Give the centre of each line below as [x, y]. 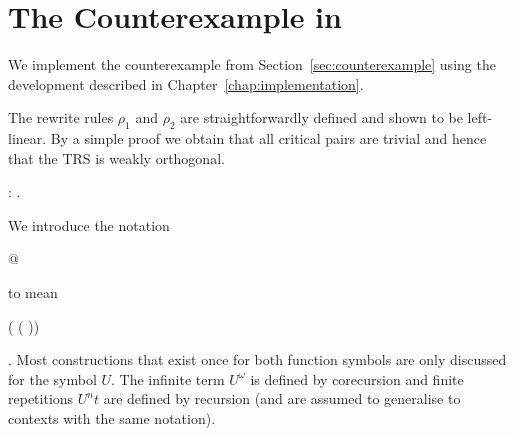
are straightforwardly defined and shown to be [321, 117]
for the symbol [52, 378]
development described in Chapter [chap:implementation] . [186, 83]
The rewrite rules [61, 117]
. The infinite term [168, 378]
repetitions [41, 398]
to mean [33, 292]
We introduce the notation [89, 224]
